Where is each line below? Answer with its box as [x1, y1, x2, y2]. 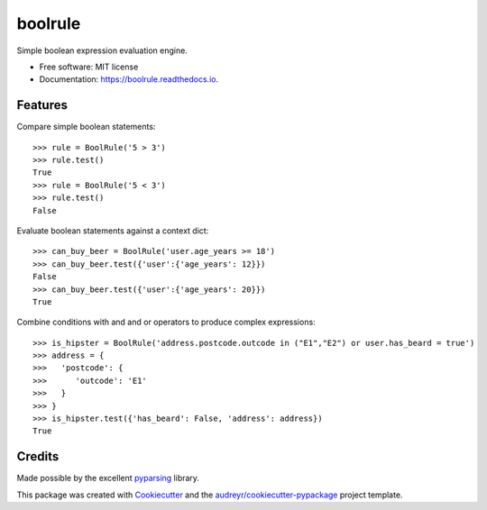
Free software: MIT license [39, 61, 139, 72]
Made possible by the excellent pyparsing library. [16, 473, 200, 484]
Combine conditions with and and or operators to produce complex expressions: [16, 316, 316, 328]
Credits [16, 449, 60, 464]
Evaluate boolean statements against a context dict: [16, 225, 209, 236]
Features [16, 97, 68, 113]
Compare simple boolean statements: [16, 122, 156, 132]
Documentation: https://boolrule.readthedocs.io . [39, 74, 219, 85]
